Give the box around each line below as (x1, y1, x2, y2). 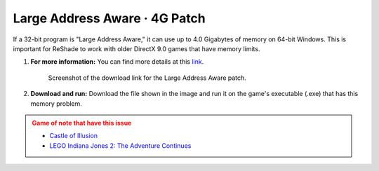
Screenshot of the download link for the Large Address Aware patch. (48, 74, 247, 82)
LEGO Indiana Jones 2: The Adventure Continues (49, 141, 192, 150)
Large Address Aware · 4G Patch (13, 11, 206, 26)
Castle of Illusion (49, 132, 98, 140)
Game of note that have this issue (32, 118, 132, 127)
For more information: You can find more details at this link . (30, 57, 204, 66)
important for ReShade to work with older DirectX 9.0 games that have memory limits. (13, 44, 260, 53)
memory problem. (30, 99, 82, 108)
